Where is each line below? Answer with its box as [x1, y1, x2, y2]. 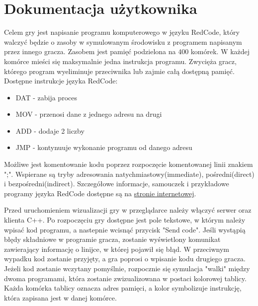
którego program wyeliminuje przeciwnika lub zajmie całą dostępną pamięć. [4, 66, 235, 76]
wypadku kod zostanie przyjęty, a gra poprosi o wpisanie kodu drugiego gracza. [4, 253, 246, 264]
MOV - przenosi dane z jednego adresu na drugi [15, 109, 162, 119]
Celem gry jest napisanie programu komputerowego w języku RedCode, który [4, 27, 240, 37]
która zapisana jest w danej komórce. [4, 292, 117, 303]
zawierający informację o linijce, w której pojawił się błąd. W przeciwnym [4, 243, 229, 254]
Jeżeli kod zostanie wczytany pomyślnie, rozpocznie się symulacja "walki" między [4, 263, 250, 273]
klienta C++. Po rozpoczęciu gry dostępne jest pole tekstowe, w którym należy [4, 215, 246, 225]
